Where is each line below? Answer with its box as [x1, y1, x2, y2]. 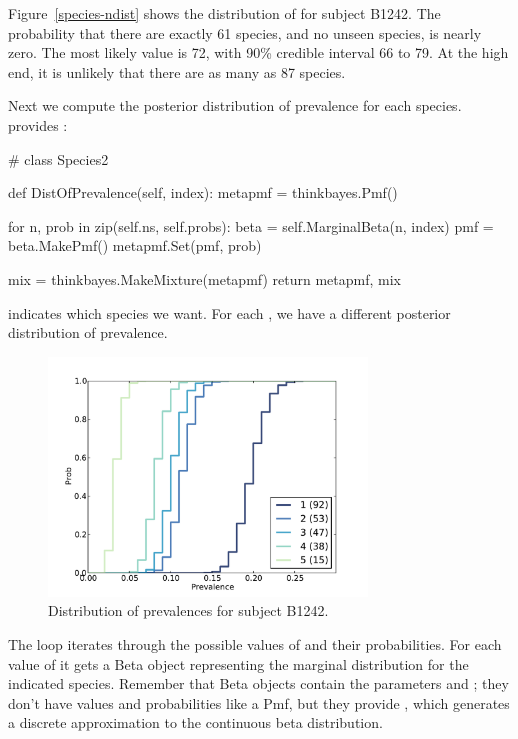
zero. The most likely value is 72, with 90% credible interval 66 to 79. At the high [8, 42, 509, 63]
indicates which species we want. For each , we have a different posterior [8, 302, 451, 323]
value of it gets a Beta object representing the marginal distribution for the [8, 653, 469, 674]
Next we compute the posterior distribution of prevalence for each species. [8, 95, 462, 116]
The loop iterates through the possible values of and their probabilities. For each [8, 633, 502, 654]
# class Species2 [8, 148, 109, 169]
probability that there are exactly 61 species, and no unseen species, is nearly [8, 22, 482, 43]
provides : [8, 114, 68, 135]
